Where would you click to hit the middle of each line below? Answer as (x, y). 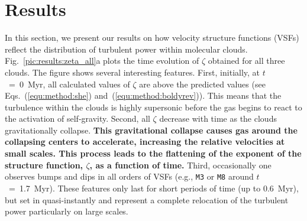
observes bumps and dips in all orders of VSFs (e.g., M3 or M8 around (129, 176)
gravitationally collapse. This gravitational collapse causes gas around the (151, 130)
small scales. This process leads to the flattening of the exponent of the (153, 153)
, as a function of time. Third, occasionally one (180, 165)
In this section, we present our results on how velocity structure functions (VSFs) (152, 38)
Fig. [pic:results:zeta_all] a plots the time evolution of (102, 61)
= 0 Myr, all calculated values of (69, 84)
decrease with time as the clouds (218, 118)
